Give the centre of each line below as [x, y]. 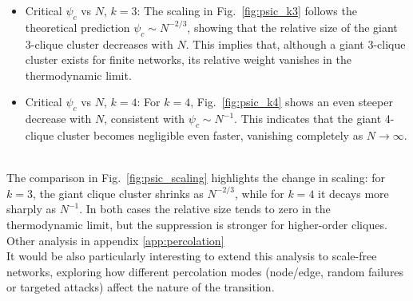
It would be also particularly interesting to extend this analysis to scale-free [192, 256]
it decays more [353, 193]
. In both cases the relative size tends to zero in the [205, 209]
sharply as [32, 209]
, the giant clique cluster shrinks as [118, 193]
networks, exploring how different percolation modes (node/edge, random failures [205, 271]
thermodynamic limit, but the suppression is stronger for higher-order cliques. [197, 224]
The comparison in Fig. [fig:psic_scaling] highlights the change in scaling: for [196, 178]
